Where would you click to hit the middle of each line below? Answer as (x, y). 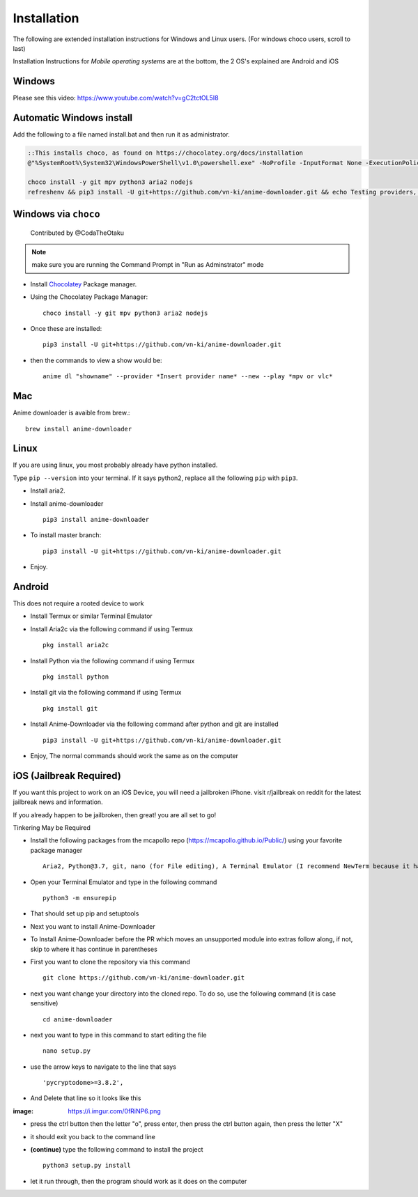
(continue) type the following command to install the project (117, 1150)
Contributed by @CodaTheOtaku (77, 233)
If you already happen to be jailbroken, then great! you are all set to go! (115, 814)
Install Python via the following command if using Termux (113, 661)
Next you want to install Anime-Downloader (93, 926)
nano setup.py (67, 1051)
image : (23, 1111)
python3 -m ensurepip (79, 898)
